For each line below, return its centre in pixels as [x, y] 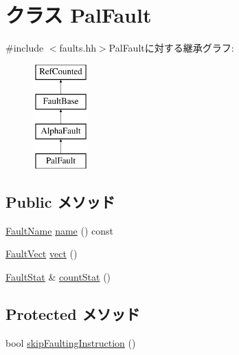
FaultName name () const [60, 230]
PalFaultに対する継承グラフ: [171, 48]
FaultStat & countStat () [58, 276]
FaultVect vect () [42, 254]
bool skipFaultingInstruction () [71, 342]
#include [25, 48]
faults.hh [78, 48]
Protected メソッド [73, 313]
